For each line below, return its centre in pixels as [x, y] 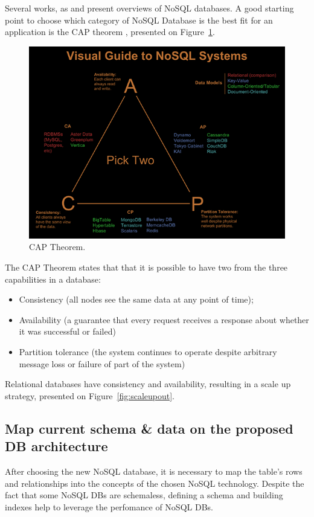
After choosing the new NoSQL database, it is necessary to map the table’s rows [154, 471]
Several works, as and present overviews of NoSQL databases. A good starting [149, 8]
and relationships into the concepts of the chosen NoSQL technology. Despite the [155, 483]
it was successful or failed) [67, 331]
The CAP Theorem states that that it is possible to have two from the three [146, 267]
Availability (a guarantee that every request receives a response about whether [164, 319]
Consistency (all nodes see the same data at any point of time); [136, 299]
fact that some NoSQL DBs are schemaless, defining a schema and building [144, 495]
